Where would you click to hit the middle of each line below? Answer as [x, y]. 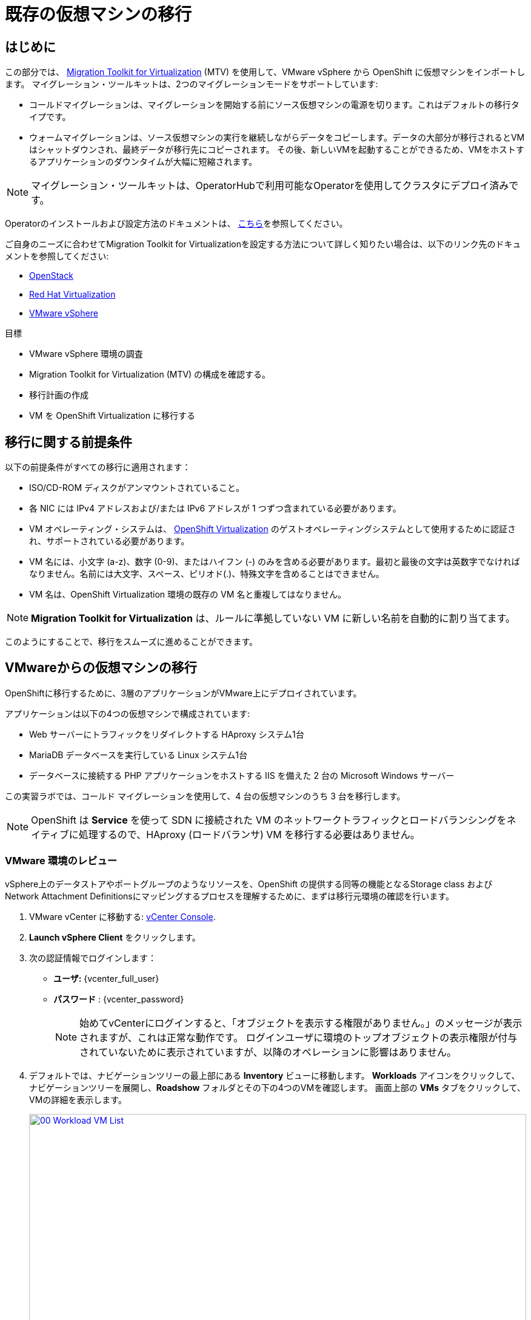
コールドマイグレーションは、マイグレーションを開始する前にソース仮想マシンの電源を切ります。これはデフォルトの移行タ [274, 105]
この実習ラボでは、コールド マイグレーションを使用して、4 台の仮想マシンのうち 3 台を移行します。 [205, 796]
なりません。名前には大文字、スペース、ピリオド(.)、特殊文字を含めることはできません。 [207, 574]
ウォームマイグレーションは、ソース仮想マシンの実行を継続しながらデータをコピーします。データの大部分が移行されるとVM [277, 138]
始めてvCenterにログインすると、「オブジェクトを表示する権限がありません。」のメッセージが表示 [301, 1023]
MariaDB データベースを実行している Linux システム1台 [138, 755]
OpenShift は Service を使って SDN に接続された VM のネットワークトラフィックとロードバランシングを [269, 820]
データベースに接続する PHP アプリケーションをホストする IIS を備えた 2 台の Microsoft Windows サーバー [242, 775]
